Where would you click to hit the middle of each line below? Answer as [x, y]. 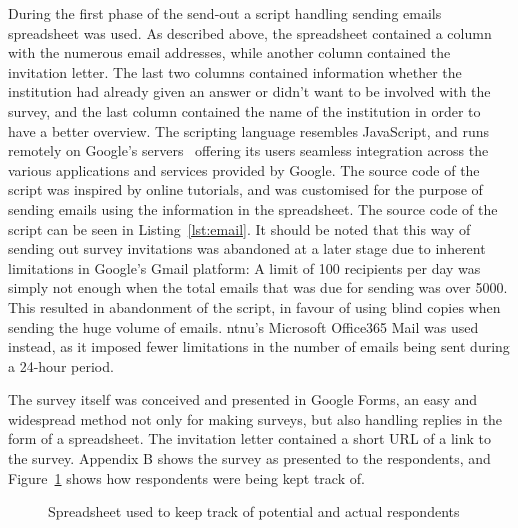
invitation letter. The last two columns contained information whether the [235, 71]
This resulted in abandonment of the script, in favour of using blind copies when [254, 306]
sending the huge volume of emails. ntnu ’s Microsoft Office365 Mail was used [243, 326]
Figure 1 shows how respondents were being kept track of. [186, 477]
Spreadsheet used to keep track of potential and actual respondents [254, 511]
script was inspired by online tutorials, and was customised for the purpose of [245, 189]
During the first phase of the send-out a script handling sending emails [225, 13]
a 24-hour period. [61, 365]
